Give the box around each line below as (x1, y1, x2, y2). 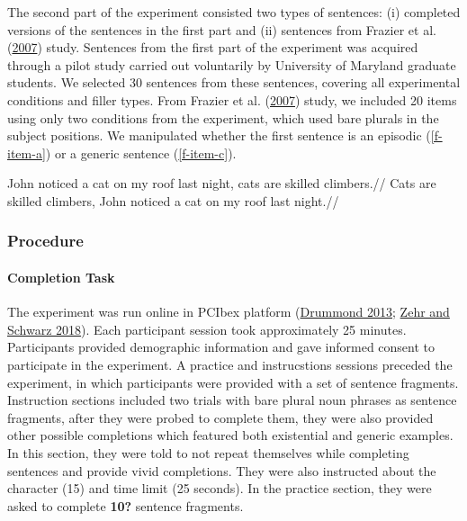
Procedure (7, 229, 84, 252)
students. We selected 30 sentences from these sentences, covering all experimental (7, 73, 461, 92)
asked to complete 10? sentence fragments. (7, 496, 244, 515)
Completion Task (7, 267, 115, 286)
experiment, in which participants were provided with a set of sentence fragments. (7, 373, 459, 391)
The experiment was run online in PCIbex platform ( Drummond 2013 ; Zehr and (7, 302, 450, 321)
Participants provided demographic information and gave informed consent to (7, 337, 436, 356)
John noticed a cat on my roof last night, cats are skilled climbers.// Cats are (7, 174, 436, 193)
